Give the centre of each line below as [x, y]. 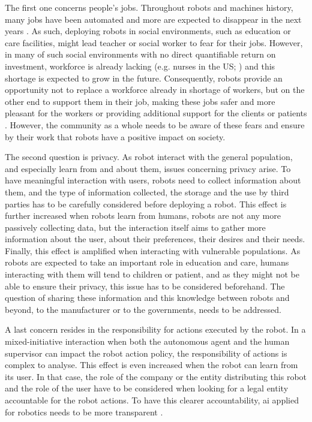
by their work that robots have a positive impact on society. [115, 136]
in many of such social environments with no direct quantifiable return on [140, 54]
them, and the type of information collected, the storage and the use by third [147, 192]
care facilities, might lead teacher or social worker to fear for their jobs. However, [154, 42]
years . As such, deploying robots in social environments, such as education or [148, 31]
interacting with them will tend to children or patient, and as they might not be [152, 274]
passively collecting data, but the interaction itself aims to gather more [135, 227]
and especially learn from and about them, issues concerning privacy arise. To [148, 168]
